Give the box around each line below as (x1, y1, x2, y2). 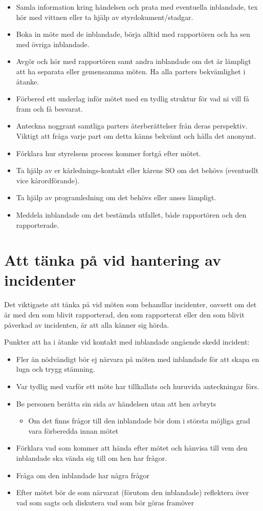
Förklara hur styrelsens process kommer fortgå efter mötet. (16, 147, 201, 158)
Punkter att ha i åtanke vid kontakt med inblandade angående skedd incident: (4, 336, 250, 347)
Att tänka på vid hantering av (4, 249, 221, 270)
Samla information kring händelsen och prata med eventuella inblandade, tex (16, 2, 258, 12)
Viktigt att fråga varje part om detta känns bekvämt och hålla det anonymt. (16, 130, 256, 141)
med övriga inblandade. (16, 38, 90, 49)
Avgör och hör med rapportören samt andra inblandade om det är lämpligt (16, 56, 251, 67)
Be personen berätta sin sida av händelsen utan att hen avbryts (16, 398, 216, 409)
